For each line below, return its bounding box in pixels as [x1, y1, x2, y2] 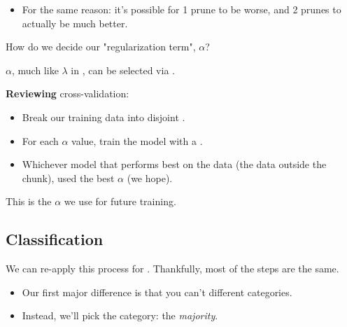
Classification [6, 228, 104, 250]
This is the [6, 194, 52, 209]
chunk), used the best [22, 170, 115, 185]
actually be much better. [22, 15, 128, 30]
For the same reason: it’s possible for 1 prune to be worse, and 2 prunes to [22, 2, 341, 16]
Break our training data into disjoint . [22, 109, 185, 124]
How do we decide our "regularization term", [6, 39, 196, 54]
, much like [11, 62, 59, 77]
